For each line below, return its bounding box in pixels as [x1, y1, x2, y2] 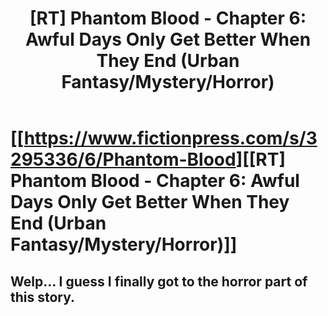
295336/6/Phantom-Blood [10, 148, 237, 171]
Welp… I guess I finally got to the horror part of [10, 273, 308, 290]
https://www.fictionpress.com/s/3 [23, 127, 318, 150]
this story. [10, 288, 76, 306]
